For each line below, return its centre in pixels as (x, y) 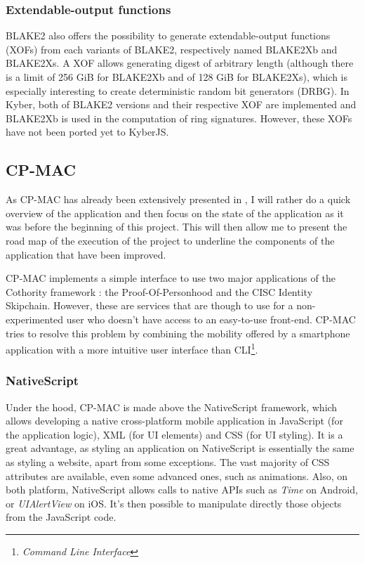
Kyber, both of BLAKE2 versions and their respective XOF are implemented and (181, 104)
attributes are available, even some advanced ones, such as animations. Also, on (177, 475)
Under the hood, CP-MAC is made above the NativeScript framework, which (172, 407)
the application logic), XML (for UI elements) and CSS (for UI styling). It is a (174, 434)
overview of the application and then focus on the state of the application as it (175, 213)
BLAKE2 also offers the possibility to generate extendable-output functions (168, 35)
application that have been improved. (86, 254)
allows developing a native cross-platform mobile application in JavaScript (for (174, 421)
